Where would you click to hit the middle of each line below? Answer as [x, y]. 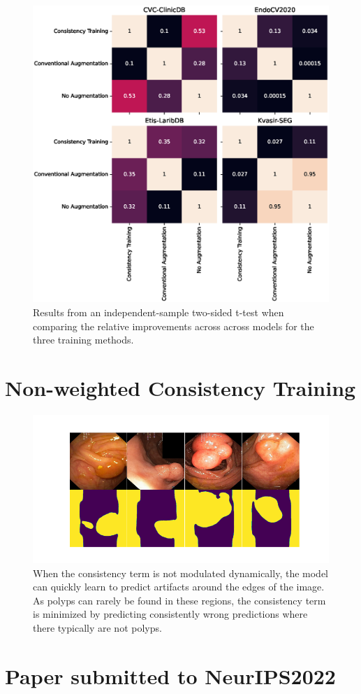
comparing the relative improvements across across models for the [174, 326]
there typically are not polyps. [97, 627]
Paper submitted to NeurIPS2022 [170, 675]
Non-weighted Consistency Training [180, 387]
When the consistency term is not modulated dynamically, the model [180, 573]
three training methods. [83, 340]
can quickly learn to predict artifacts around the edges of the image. [179, 587]
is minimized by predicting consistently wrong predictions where [170, 614]
